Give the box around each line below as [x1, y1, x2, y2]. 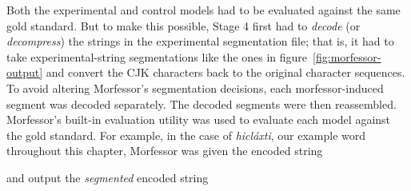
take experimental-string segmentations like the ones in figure [6, 48, 308, 65]
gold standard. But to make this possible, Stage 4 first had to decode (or [6, 17, 361, 34]
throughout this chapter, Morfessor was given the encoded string [6, 142, 323, 159]
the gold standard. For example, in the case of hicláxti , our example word [6, 126, 366, 143]
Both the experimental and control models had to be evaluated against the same [6, 2, 401, 18]
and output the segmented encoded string [6, 169, 209, 185]
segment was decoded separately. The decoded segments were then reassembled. [6, 95, 397, 112]
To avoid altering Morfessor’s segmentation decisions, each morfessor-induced [6, 79, 384, 96]
